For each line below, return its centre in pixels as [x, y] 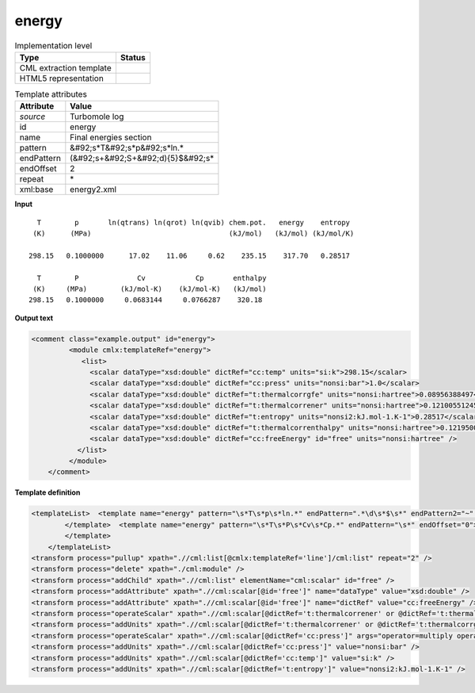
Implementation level [53, 45]
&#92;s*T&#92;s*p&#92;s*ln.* [127, 148]
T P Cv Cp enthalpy [152, 278]
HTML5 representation [62, 78]
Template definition [47, 492]
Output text [34, 318]
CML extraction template [65, 67]
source [32, 117]
